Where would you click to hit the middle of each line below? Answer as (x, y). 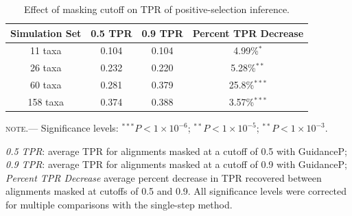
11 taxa (46, 50)
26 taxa (46, 68)
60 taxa (46, 85)
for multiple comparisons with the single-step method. (119, 205)
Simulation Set (46, 33)
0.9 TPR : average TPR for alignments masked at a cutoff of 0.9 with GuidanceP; (176, 164)
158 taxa (46, 101)
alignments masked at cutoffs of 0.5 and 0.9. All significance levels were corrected (176, 191)
